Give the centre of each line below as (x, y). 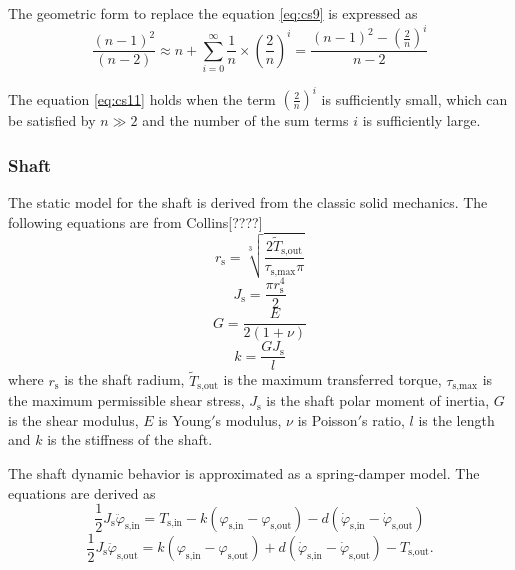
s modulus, (248, 419)
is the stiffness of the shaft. (130, 439)
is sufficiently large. (421, 120)
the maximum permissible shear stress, (126, 400)
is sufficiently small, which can (414, 98)
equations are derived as (82, 492)
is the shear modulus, (73, 419)
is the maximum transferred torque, (332, 379)
